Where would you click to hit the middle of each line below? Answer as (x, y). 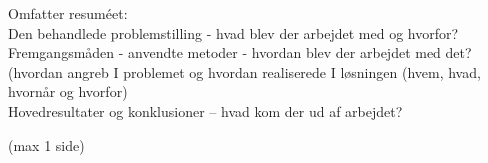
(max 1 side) (46, 144)
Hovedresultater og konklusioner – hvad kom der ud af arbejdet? (205, 110)
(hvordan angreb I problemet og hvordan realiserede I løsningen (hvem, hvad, (244, 71)
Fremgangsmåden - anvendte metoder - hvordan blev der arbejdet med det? (240, 52)
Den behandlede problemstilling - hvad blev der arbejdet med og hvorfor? (233, 32)
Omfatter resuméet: (68, 13)
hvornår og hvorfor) (68, 91)
